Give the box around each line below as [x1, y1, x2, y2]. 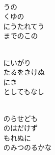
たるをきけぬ [3, 67, 45, 77]
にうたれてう [3, 20, 45, 31]
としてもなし [3, 86, 44, 97]
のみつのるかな [3, 142, 52, 153]
